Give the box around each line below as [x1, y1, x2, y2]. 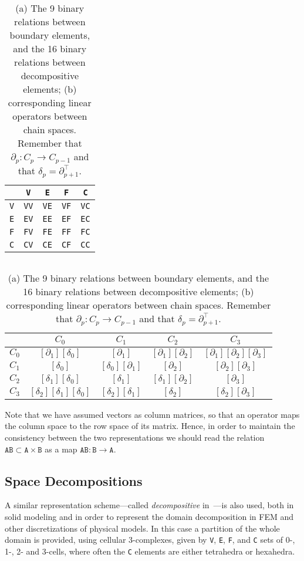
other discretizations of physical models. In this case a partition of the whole [5, 522, 280, 534]
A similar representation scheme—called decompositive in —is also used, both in [5, 499, 294, 511]
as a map [45, 442, 77, 455]
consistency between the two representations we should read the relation [5, 431, 265, 443]
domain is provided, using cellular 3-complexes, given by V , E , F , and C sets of [5, 533, 283, 546]
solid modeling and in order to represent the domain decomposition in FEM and [5, 510, 293, 522]
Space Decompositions [5, 471, 143, 489]
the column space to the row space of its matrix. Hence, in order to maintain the [5, 420, 295, 432]
